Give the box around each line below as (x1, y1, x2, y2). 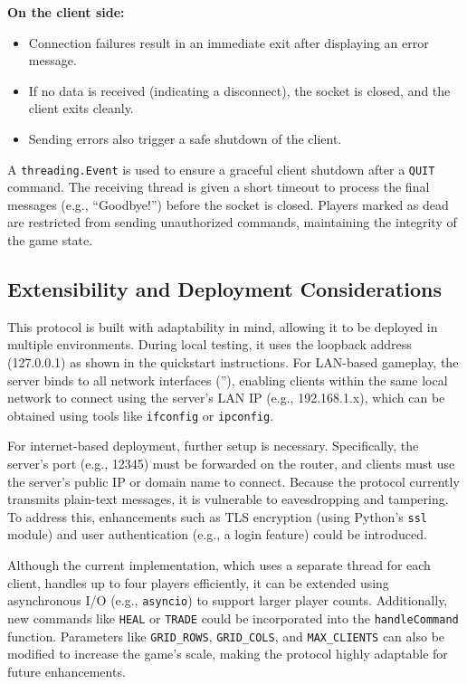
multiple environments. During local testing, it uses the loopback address (7, 335, 412, 354)
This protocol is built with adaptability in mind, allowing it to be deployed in (7, 317, 438, 336)
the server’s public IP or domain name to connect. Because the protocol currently (7, 471, 460, 490)
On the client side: (7, 3, 125, 21)
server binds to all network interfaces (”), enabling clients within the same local (7, 370, 448, 389)
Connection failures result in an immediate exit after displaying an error (28, 33, 429, 52)
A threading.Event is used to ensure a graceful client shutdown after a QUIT (7, 159, 435, 178)
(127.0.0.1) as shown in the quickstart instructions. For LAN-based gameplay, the (7, 352, 459, 371)
